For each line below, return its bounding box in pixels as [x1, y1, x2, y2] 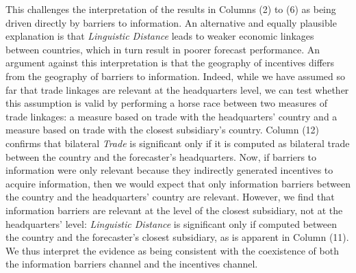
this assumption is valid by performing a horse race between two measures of [5, 96, 328, 110]
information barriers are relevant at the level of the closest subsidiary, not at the [5, 203, 343, 217]
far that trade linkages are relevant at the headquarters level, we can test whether [5, 82, 349, 96]
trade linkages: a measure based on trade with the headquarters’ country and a [5, 109, 338, 123]
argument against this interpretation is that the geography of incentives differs [5, 55, 335, 70]
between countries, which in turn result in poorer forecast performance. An [5, 42, 320, 56]
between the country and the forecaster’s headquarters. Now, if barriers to [5, 149, 317, 164]
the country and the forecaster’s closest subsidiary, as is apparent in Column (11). [5, 230, 349, 244]
